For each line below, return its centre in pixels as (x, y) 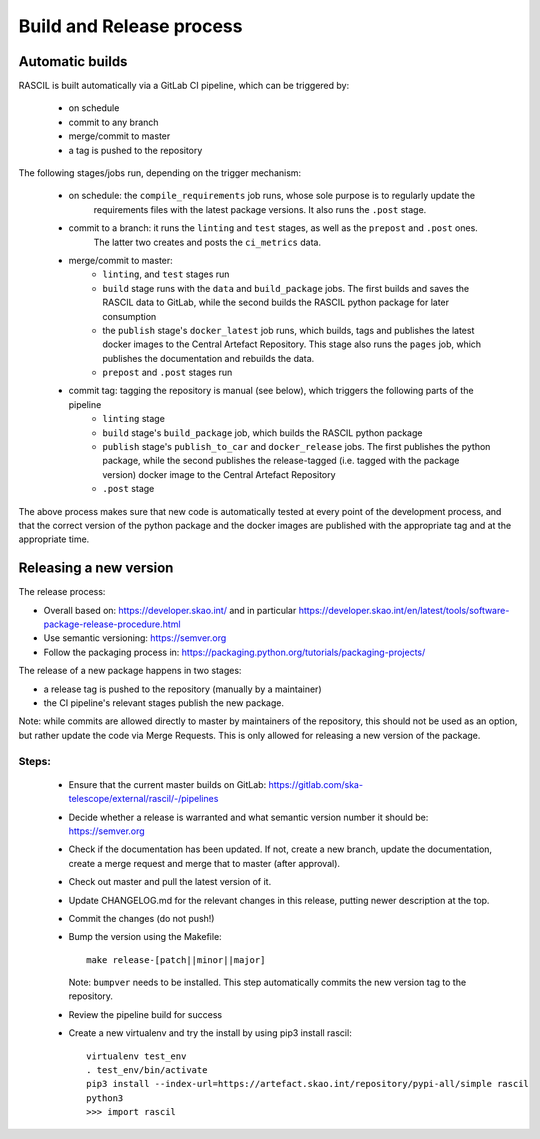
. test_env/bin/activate (147, 1070)
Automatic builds (73, 61)
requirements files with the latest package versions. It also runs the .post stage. (260, 209)
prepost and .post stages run (167, 372)
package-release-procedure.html (112, 624)
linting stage (133, 419)
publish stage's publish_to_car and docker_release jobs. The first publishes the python (296, 447)
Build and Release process (130, 26)
